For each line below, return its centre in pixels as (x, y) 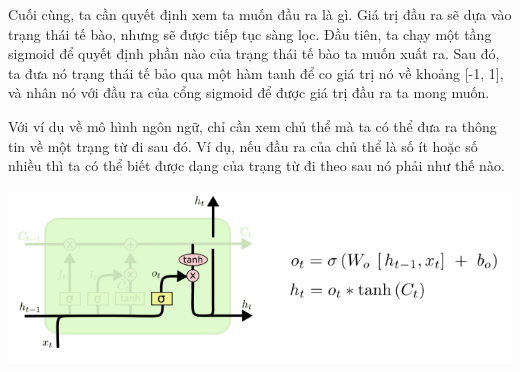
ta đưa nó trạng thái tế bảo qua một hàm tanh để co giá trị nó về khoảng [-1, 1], (256, 72)
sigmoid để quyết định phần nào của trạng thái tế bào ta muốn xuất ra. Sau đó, (254, 53)
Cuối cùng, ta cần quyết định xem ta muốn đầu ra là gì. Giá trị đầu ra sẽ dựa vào (260, 14)
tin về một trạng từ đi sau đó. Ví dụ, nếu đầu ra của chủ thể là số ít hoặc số (243, 145)
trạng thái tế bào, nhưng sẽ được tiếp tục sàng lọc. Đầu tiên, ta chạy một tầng (250, 33)
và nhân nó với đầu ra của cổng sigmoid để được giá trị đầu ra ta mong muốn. (249, 92)
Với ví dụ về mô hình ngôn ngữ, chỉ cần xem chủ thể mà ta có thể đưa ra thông (252, 125)
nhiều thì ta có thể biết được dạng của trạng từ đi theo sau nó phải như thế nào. (256, 165)
